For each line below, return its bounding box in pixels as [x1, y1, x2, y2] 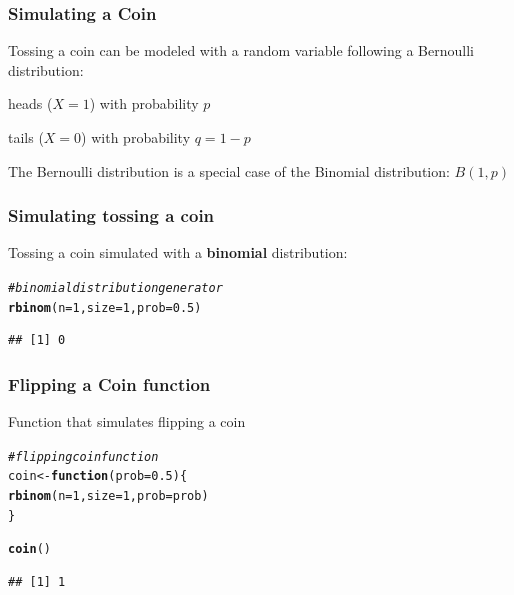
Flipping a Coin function [8, 371, 211, 396]
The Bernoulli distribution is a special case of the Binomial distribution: [8, 160, 450, 181]
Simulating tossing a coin [8, 203, 215, 228]
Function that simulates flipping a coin [8, 411, 246, 432]
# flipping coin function [8, 449, 159, 464]
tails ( [8, 127, 44, 147]
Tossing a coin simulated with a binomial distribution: [8, 242, 348, 263]
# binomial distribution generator [8, 281, 223, 295]
